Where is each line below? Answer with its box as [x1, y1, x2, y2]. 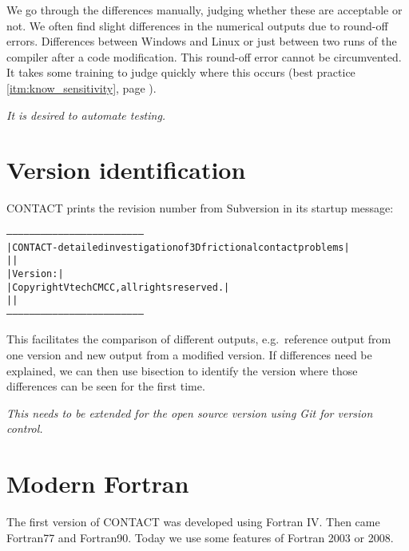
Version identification [6, 153, 246, 186]
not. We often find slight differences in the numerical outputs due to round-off [6, 17, 388, 34]
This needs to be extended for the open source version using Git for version [6, 404, 373, 421]
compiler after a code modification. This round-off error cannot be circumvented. [6, 48, 402, 65]
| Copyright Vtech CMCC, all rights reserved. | [6, 281, 230, 293]
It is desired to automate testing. [6, 106, 166, 123]
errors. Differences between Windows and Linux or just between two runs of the [6, 33, 397, 50]
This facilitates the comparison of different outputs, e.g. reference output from [6, 331, 391, 347]
